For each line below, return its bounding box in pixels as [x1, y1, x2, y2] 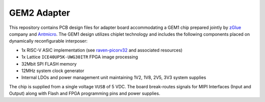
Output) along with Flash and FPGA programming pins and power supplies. [9, 91, 160, 97]
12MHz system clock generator [21, 68, 84, 74]
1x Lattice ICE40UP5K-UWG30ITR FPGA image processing [21, 54, 138, 60]
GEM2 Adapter [9, 7, 71, 18]
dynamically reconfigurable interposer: [9, 38, 88, 44]
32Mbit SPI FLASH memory [21, 61, 77, 67]
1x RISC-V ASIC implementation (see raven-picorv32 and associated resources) [21, 47, 183, 53]
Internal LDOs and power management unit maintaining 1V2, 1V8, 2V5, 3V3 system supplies [21, 75, 206, 80]
